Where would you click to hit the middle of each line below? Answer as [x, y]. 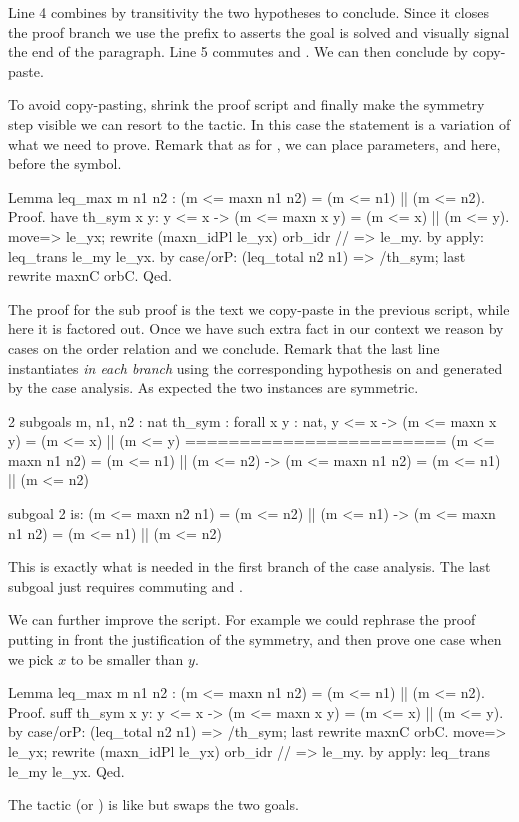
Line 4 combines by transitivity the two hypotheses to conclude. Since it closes [248, 12]
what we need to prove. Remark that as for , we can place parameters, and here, [254, 143]
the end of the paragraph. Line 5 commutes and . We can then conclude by [238, 51]
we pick [31, 658]
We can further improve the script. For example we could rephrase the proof [242, 619]
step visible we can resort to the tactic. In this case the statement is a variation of [259, 123]
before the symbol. [65, 163]
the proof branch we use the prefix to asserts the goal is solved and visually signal [259, 31]
